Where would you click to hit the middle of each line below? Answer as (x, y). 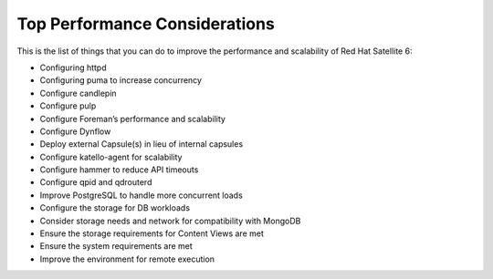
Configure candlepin (79, 93)
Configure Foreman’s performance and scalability (132, 119)
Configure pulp (68, 106)
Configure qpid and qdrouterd (96, 182)
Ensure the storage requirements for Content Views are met (152, 233)
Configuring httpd (73, 67)
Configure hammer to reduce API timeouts (119, 170)
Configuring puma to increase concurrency (121, 80)
